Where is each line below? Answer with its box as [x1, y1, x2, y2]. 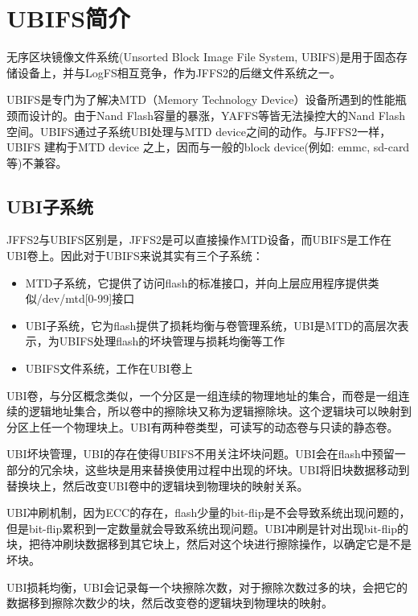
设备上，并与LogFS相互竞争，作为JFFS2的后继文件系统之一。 [17, 64, 341, 81]
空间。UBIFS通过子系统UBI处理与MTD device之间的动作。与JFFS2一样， [6, 122, 391, 139]
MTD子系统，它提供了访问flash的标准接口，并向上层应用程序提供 [25, 274, 368, 291]
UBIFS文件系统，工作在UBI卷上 [25, 360, 193, 377]
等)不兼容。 [6, 154, 68, 171]
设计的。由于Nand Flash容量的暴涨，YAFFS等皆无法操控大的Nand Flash [28, 106, 406, 123]
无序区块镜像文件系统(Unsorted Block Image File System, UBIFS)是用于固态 [6, 48, 396, 65]
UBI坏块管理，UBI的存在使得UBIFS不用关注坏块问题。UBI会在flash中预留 [6, 445, 395, 462]
